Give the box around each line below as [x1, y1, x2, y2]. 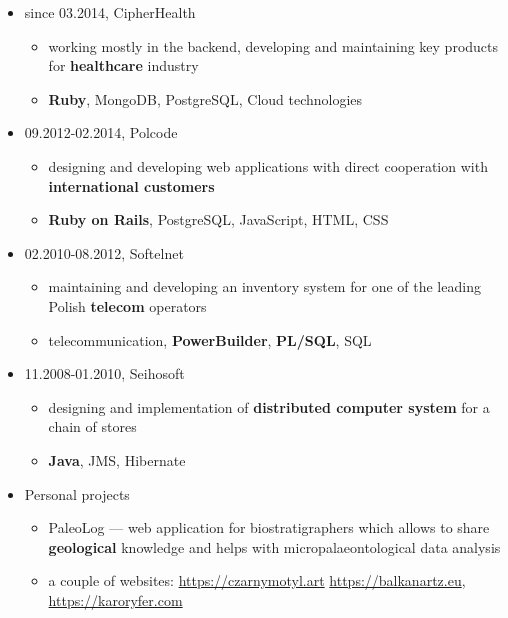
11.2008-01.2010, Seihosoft [24, 363, 185, 384]
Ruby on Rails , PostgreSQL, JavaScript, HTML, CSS [48, 209, 389, 230]
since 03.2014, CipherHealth [24, 2, 196, 22]
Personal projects [24, 483, 130, 504]
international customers [48, 175, 215, 196]
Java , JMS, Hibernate [48, 449, 186, 470]
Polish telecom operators [48, 295, 207, 316]
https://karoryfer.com [48, 589, 183, 610]
